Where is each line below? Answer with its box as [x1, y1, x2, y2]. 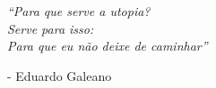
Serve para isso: [7, 19, 94, 37]
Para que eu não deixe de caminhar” [7, 36, 208, 55]
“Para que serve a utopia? [7, 2, 151, 20]
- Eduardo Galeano [7, 66, 112, 84]
